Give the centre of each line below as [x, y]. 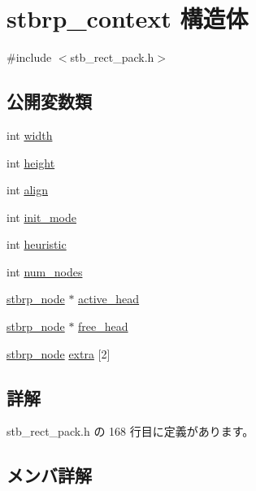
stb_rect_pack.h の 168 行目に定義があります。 [130, 431]
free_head [103, 326]
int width [30, 135]
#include [29, 57]
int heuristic [37, 244]
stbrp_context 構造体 [128, 18]
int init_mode [41, 217]
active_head [109, 299]
